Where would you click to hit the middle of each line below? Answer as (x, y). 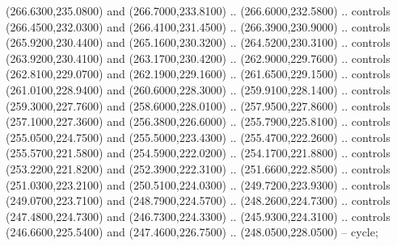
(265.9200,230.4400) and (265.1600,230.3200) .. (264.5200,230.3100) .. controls (198, 42)
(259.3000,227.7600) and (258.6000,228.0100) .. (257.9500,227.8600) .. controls (198, 105)
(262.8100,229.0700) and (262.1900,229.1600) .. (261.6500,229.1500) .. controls (198, 74)
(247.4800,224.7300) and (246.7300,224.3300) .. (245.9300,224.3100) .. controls (198, 216)
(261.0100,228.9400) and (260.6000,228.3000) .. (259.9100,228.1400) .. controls (198, 89)
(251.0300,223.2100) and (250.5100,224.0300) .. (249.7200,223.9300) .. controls (198, 184)
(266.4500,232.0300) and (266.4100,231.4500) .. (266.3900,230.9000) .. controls (198, 26)
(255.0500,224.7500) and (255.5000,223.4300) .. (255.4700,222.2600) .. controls (198, 137)
